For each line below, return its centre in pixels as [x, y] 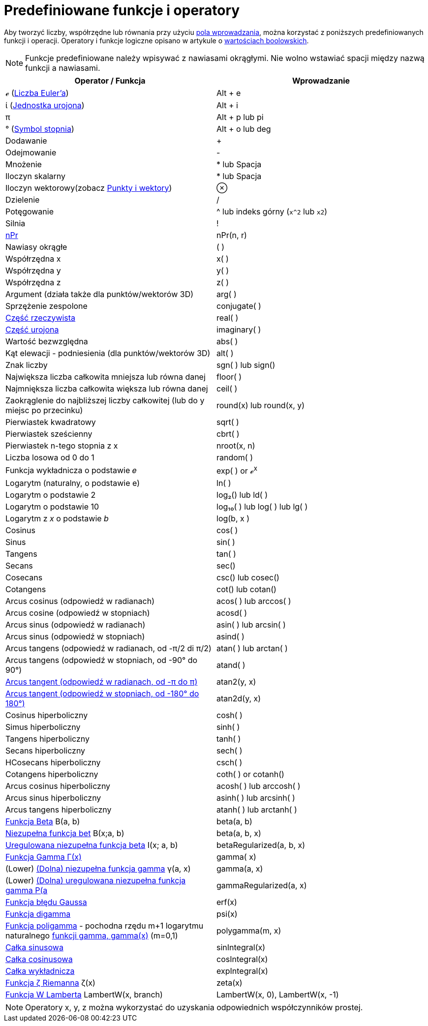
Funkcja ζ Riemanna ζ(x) [50, 983]
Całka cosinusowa [39, 959]
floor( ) [229, 377]
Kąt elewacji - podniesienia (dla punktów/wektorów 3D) [108, 353]
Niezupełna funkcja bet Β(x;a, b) [65, 833]
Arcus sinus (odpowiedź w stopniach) [75, 637]
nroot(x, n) [236, 445]
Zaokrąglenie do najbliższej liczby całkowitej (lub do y [105, 400]
